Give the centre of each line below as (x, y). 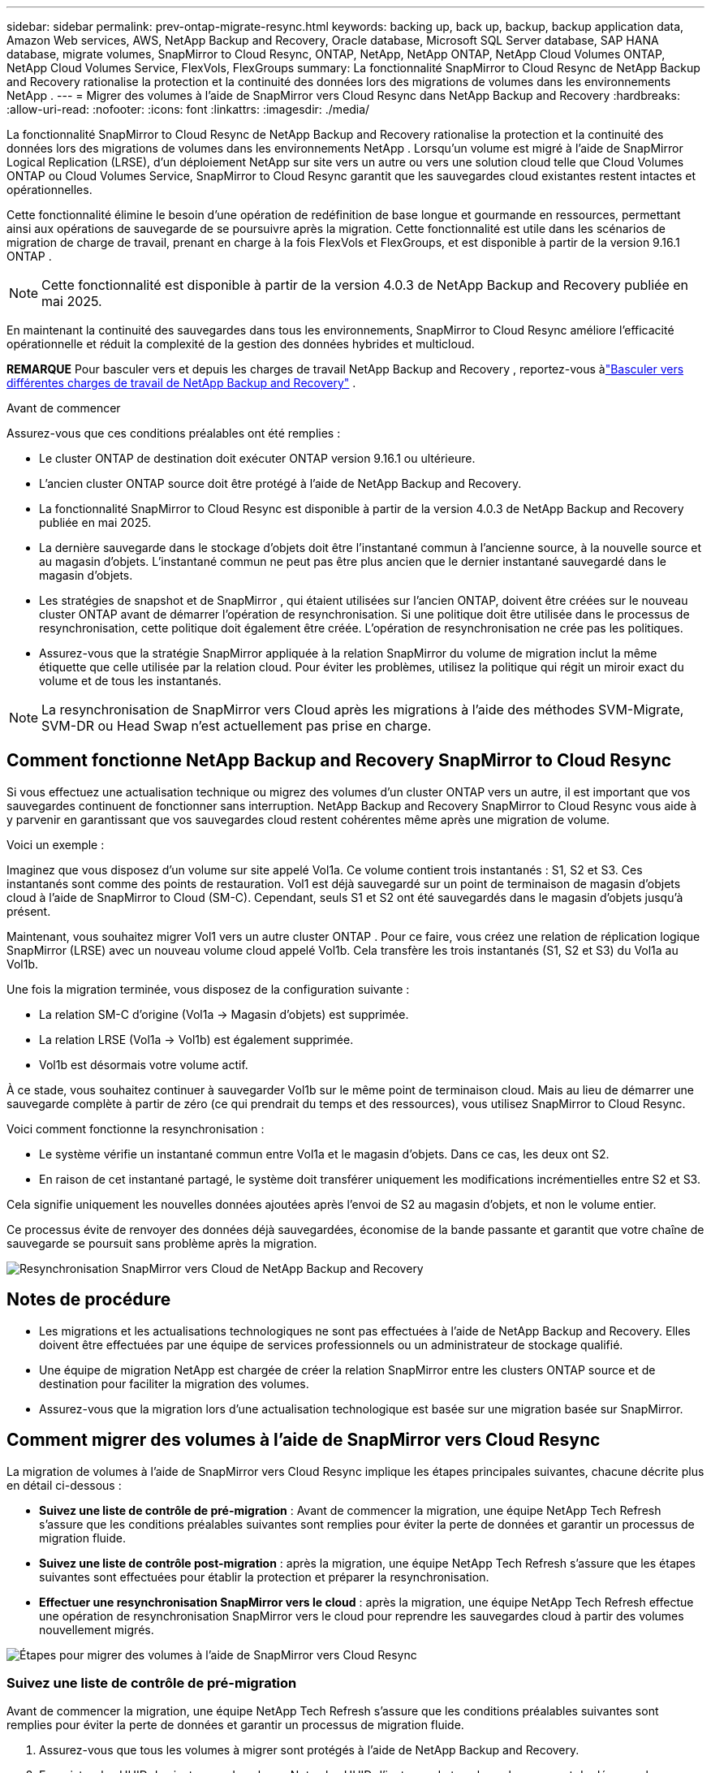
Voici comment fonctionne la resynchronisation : (136, 1128)
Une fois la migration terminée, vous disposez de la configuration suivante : (208, 989)
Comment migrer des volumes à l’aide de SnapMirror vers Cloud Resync (304, 1440)
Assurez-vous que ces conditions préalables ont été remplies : (174, 433)
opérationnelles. (50, 190)
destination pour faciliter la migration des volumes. (174, 1383)
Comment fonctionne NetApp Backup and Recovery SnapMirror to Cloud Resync (339, 761)
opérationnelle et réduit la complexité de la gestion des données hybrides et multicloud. (241, 344)
